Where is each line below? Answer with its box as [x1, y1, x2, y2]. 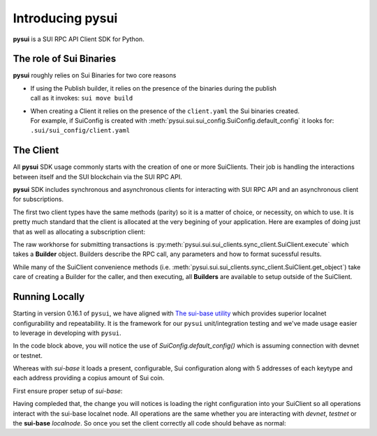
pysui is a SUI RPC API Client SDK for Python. [13, 35, 145, 43]
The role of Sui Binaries [13, 53, 117, 65]
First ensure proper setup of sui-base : [13, 386, 123, 395]
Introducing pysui [13, 10, 118, 26]
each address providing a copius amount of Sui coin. [13, 374, 165, 382]
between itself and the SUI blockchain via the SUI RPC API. [13, 172, 182, 181]
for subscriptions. [13, 195, 64, 204]
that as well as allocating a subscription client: [13, 227, 146, 236]
